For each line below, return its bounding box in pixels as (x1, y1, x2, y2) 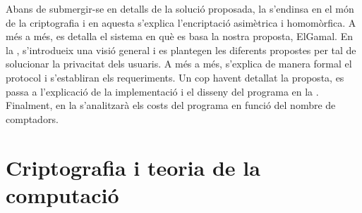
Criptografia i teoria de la (6, 153, 260, 181)
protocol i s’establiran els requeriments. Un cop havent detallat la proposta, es (6, 70, 344, 84)
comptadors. (6, 111, 59, 126)
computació (6, 180, 119, 209)
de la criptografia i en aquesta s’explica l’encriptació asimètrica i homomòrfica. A (6, 15, 356, 30)
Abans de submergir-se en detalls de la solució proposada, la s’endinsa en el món (6, 1, 354, 15)
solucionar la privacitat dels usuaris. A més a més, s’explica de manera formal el (6, 56, 352, 71)
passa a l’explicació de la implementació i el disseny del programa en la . (6, 84, 319, 98)
